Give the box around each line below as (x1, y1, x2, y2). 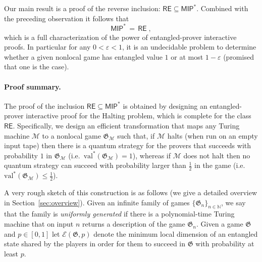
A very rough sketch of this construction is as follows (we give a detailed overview (4, 187, 257, 198)
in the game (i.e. (194, 160, 245, 170)
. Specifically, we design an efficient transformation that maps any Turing (13, 120, 240, 131)
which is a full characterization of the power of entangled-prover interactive (4, 31, 237, 42)
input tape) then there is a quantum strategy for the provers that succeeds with (4, 140, 251, 151)
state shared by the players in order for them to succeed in (4, 238, 186, 249)
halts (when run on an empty (167, 130, 258, 141)
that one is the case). (4, 61, 69, 72)
